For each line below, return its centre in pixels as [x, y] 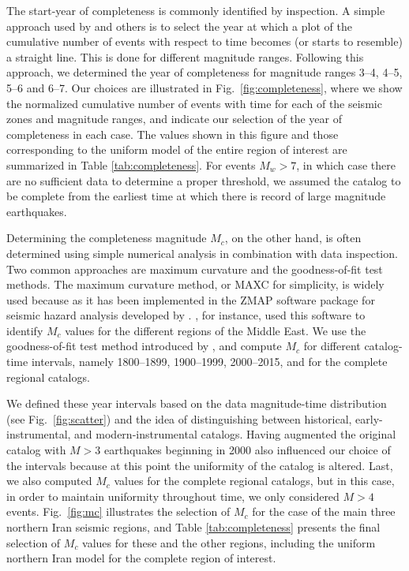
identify [25, 330]
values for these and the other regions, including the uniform [229, 542]
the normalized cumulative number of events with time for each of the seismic [194, 103]
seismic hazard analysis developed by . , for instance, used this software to [186, 315]
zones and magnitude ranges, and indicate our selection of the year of [174, 119]
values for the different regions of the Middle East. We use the [216, 330]
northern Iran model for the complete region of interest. [141, 558]
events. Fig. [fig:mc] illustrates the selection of [118, 511]
